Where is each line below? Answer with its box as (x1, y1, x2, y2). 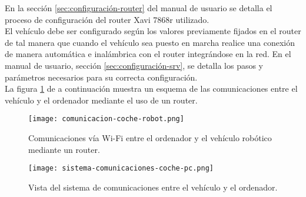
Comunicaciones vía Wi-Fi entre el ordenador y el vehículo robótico (28, 132, 272, 143)
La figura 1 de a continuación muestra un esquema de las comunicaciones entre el (5, 82, 298, 95)
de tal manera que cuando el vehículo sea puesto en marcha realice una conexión (5, 36, 295, 48)
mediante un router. (28, 143, 100, 155)
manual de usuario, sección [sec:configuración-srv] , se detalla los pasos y (5, 59, 263, 71)
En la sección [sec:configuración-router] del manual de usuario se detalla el (5, 2, 272, 14)
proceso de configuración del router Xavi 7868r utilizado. (5, 13, 209, 25)
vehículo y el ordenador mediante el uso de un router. (5, 94, 198, 106)
